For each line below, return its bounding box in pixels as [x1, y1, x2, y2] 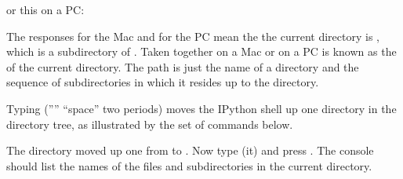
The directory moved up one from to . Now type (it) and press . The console [6, 142, 374, 159]
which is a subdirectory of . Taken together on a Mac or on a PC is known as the [6, 43, 397, 60]
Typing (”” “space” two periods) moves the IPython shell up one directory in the [6, 100, 397, 116]
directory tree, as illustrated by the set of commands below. [6, 115, 293, 132]
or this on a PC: [6, 2, 85, 17]
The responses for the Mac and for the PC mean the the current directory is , [6, 27, 379, 44]
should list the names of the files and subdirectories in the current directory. [6, 157, 372, 174]
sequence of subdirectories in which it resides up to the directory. [6, 74, 319, 90]
